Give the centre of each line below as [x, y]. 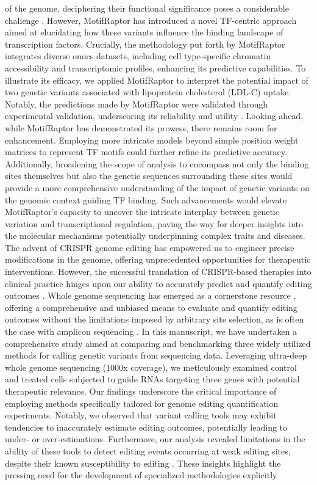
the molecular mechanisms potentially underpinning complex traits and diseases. [155, 235]
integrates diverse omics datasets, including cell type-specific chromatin [138, 56]
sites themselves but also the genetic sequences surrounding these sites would [149, 176]
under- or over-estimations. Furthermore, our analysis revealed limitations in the [155, 439]
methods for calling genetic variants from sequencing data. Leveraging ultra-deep [156, 355]
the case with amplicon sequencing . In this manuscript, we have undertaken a [151, 331]
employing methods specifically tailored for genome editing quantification [142, 403]
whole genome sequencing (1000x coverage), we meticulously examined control [151, 367]
